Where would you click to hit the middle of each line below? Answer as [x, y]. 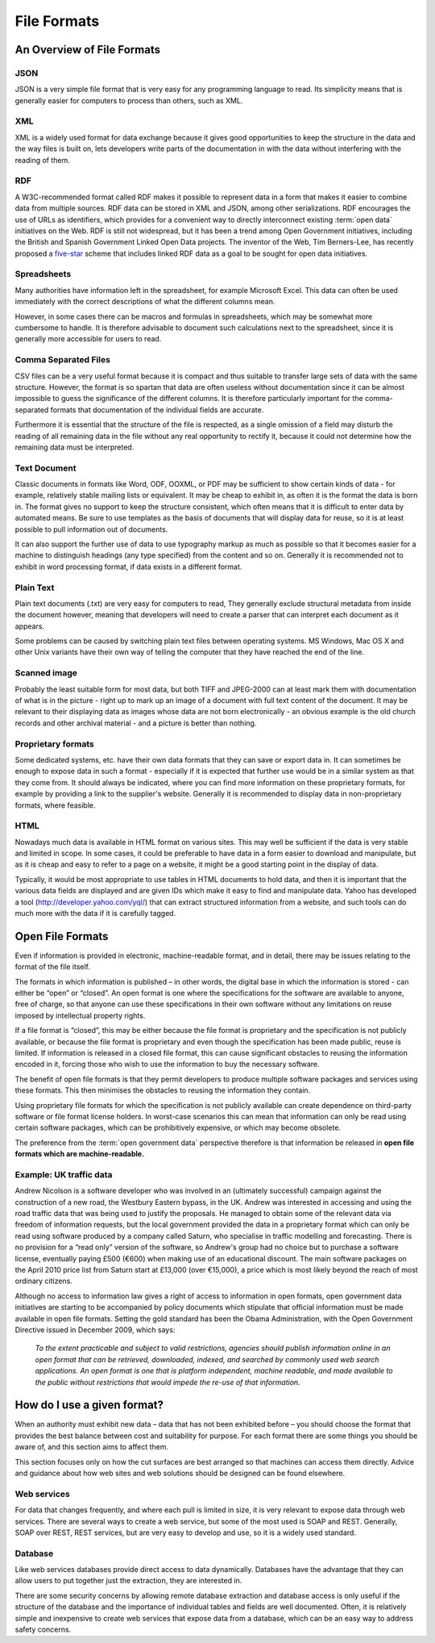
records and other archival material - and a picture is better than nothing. [136, 723]
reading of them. [42, 160]
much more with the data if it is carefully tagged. [95, 913]
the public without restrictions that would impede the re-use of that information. [168, 1382]
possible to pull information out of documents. [91, 529]
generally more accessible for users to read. [88, 339]
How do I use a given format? [89, 1405]
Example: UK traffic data [64, 1174]
